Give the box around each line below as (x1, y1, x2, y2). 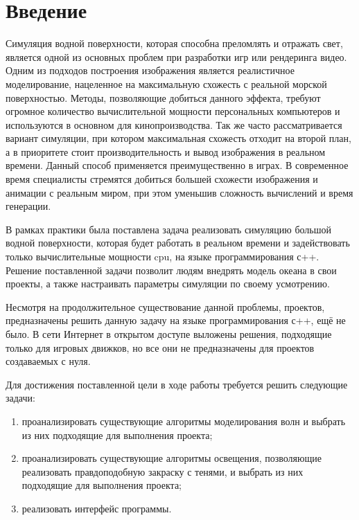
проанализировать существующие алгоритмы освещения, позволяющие (21, 451, 322, 465)
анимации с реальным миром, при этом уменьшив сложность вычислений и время (6, 185, 353, 199)
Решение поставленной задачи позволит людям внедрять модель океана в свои (6, 262, 337, 277)
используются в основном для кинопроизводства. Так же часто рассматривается (6, 117, 342, 132)
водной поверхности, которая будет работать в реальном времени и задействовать (6, 235, 350, 250)
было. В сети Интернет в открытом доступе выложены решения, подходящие (6, 327, 332, 341)
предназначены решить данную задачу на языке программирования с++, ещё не (6, 313, 346, 328)
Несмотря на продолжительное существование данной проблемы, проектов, (6, 299, 325, 314)
